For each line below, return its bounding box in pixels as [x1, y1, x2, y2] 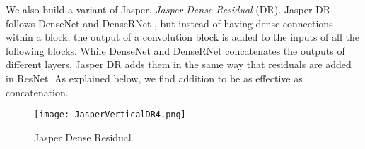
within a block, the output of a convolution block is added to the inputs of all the [6, 30, 359, 44]
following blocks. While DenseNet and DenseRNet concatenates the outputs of [6, 43, 345, 58]
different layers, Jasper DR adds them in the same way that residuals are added [6, 57, 352, 72]
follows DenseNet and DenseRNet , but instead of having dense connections [6, 15, 333, 30]
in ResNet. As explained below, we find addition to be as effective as [6, 70, 303, 85]
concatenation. [6, 84, 69, 99]
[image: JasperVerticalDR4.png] [34, 110, 186, 120]
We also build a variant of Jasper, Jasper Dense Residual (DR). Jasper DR [6, 2, 331, 16]
